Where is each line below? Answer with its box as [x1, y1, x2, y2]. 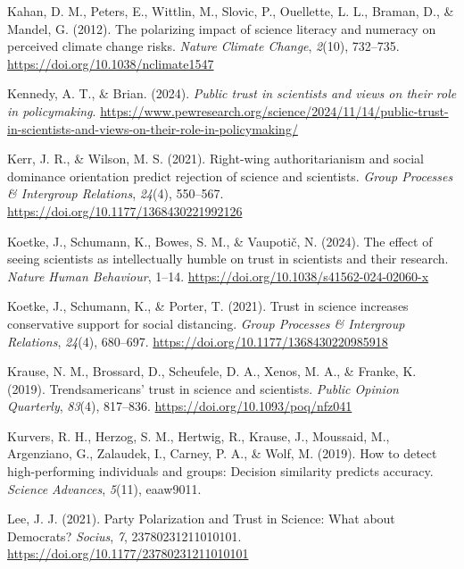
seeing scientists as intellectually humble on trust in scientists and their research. [7, 249, 449, 268]
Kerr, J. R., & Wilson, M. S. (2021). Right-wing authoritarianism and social [7, 149, 424, 168]
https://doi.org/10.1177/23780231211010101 [7, 544, 249, 563]
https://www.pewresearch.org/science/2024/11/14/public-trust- [100, 101, 449, 120]
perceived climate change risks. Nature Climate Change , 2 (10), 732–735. [7, 37, 400, 55]
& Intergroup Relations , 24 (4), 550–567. [7, 184, 224, 203]
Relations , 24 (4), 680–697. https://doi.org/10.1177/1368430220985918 [7, 331, 388, 350]
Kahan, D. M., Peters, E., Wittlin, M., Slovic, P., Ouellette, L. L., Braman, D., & [7, 2, 454, 20]
